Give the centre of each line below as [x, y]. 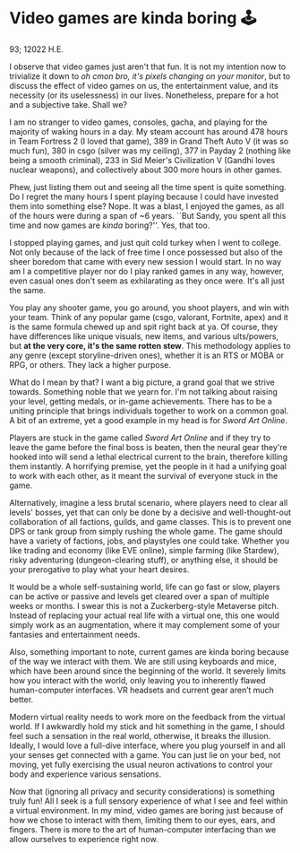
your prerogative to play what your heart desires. [99, 569]
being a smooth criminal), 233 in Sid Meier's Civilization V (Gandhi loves [142, 160]
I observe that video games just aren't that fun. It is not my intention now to [148, 66]
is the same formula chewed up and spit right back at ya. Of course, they [144, 326]
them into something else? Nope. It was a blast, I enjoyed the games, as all [147, 206]
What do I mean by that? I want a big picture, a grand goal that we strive [142, 382]
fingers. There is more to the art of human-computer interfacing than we [143, 829]
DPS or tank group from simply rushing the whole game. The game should [146, 531]
